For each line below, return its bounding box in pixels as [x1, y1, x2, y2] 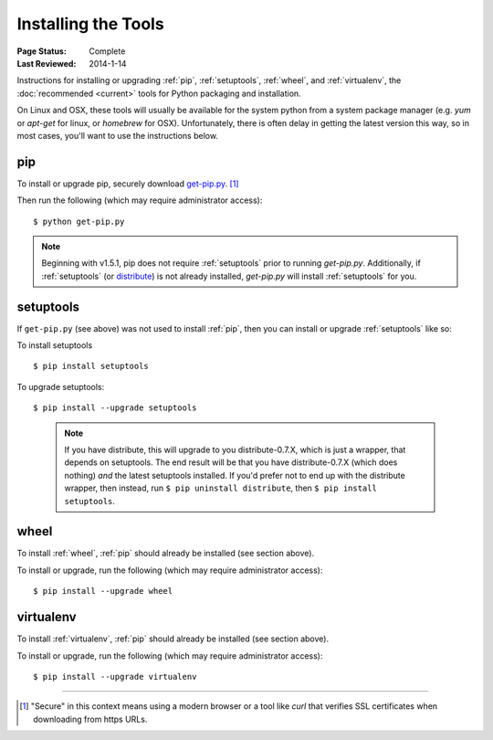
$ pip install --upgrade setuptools [33, 403, 197, 413]
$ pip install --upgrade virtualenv [33, 671, 197, 682]
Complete [89, 46, 126, 57]
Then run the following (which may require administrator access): [16, 195, 263, 206]
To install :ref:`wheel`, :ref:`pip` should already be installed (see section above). [16, 548, 315, 559]
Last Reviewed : [16, 58, 77, 69]
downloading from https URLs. [33, 714, 148, 724]
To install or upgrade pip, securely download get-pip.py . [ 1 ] [16, 178, 239, 189]
